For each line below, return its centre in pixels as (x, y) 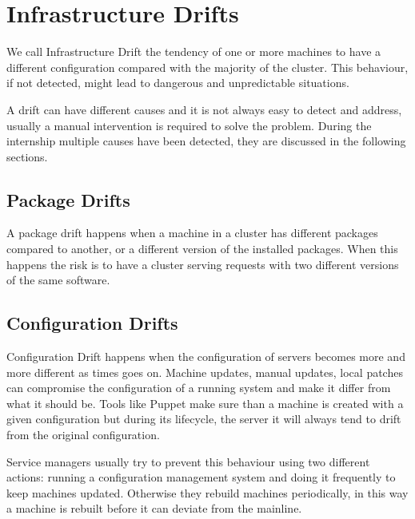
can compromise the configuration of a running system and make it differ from (199, 388)
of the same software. (58, 280)
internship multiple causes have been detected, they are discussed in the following (206, 141)
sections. (27, 156)
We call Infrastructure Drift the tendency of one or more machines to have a (194, 52)
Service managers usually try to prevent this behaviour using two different (188, 461)
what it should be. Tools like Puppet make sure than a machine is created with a (205, 403)
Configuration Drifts (92, 323)
